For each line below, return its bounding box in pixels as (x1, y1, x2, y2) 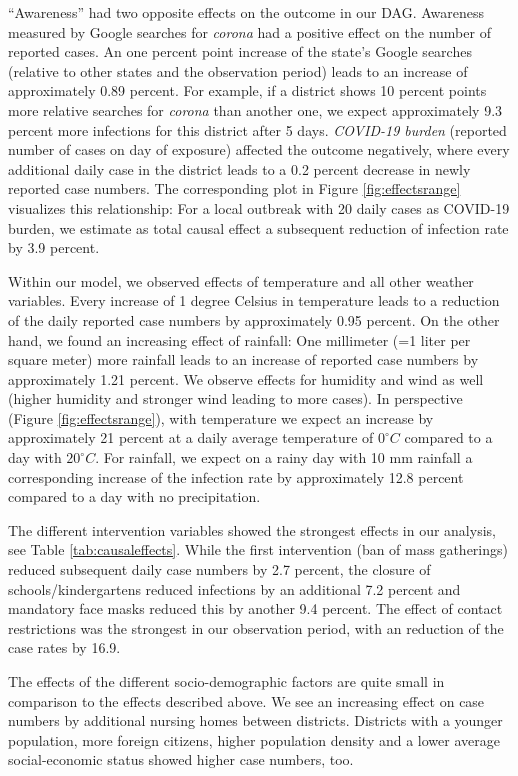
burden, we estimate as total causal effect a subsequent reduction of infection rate (8, 217, 509, 238)
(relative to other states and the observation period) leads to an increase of (8, 60, 468, 81)
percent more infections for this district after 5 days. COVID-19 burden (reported (8, 119, 507, 140)
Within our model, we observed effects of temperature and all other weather (8, 270, 474, 291)
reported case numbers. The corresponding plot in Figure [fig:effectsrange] (8, 178, 461, 199)
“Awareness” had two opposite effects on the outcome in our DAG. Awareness (8, 2, 485, 22)
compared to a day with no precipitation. (8, 486, 261, 507)
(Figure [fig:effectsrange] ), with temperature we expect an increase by (8, 407, 434, 428)
